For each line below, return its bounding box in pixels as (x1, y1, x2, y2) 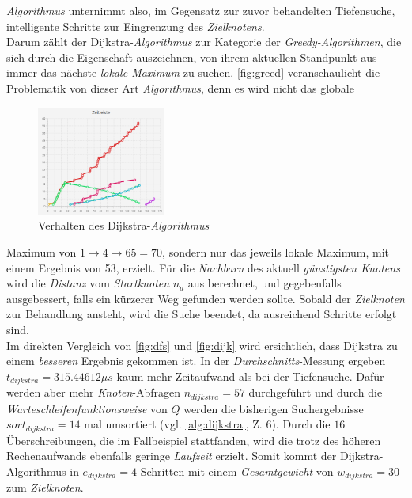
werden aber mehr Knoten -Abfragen (6, 384, 180, 401)
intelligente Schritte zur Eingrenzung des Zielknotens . (6, 17, 265, 34)
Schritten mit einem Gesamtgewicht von (140, 462, 334, 479)
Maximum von (6, 244, 77, 260)
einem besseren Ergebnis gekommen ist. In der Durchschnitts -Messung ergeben (6, 352, 386, 369)
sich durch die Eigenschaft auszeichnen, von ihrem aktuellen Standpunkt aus (6, 48, 377, 65)
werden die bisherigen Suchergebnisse (183, 400, 364, 416)
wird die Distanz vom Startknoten (6, 275, 170, 291)
